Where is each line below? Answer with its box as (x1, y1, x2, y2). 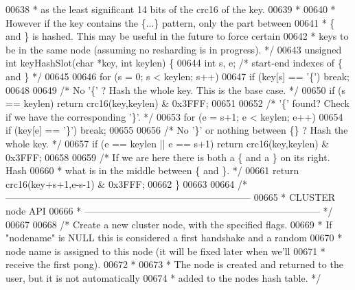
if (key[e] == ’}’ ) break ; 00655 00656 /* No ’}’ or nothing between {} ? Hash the (5, 123, 348, 137)
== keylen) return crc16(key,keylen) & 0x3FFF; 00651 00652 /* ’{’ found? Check (5, 96, 350, 110)
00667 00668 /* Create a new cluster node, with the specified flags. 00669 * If (5, 217, 332, 231)
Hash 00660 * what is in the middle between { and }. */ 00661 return (5, 163, 299, 178)
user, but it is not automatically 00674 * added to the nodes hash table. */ (5, 270, 321, 285)
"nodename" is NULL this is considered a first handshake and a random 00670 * (5, 230, 343, 245)
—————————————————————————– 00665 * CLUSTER (5, 190, 336, 204)
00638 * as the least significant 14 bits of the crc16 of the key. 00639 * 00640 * (5, 2, 336, 16)
